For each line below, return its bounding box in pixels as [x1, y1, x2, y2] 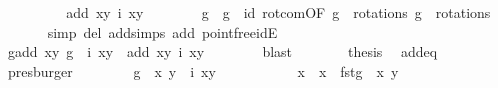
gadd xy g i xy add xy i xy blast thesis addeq [7, 41, 438, 62]
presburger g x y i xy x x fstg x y [7, 60, 399, 81]
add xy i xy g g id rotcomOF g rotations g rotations [66, 2, 491, 22]
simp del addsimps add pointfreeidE [47, 21, 278, 42]
